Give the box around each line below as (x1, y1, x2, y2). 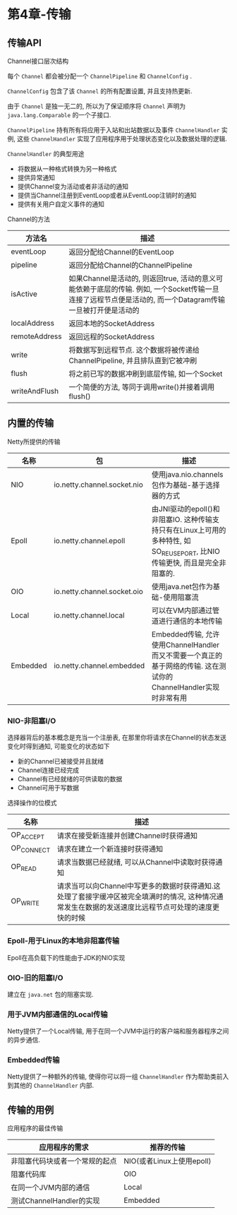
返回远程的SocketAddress (68, 332, 155, 341)
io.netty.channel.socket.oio (54, 587, 143, 596)
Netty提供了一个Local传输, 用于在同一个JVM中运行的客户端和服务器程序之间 (7, 1027, 229, 1036)
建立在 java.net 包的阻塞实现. (7, 990, 94, 998)
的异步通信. (7, 1036, 41, 1044)
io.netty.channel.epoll (54, 535, 126, 545)
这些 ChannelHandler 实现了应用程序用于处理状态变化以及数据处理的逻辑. (16, 135, 228, 143)
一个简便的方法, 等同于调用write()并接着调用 (68, 382, 215, 392)
